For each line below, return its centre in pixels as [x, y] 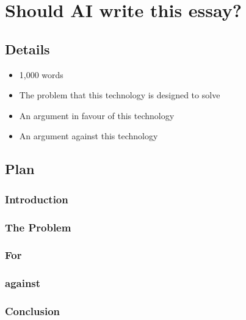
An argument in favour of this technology [97, 115]
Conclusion [32, 311]
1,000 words [41, 74]
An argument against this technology [89, 136]
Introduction [37, 199]
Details [27, 49]
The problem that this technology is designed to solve [120, 95]
